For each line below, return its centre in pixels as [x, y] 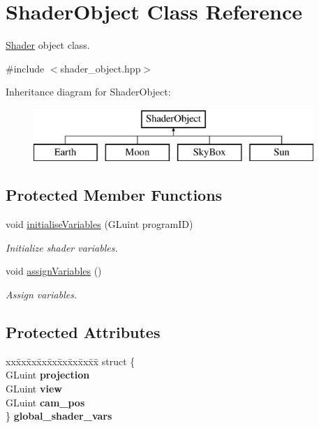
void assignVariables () [54, 271]
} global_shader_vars [59, 416]
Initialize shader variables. [62, 247]
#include [25, 68]
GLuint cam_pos [45, 402]
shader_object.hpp [101, 68]
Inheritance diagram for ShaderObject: [88, 92]
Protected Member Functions [114, 195]
